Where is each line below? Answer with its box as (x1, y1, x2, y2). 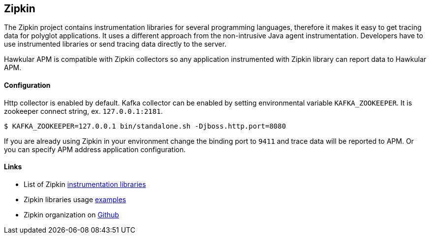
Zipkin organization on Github (24, 210, 119, 219)
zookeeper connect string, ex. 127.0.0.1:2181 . (4, 106, 163, 115)
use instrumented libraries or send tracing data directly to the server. (4, 40, 227, 49)
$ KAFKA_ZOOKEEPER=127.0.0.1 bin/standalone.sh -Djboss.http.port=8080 (4, 122, 286, 130)
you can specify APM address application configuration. (4, 145, 186, 154)
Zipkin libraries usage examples (24, 195, 126, 204)
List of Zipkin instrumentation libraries (24, 180, 146, 188)
